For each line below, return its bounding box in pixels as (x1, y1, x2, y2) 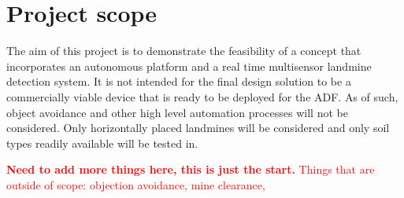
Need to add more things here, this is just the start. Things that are (6, 161, 375, 178)
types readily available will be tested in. (6, 134, 198, 151)
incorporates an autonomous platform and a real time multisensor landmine (6, 57, 372, 74)
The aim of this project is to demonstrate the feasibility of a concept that (6, 42, 361, 59)
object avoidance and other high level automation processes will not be (6, 104, 348, 120)
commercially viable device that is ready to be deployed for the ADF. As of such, (6, 88, 398, 104)
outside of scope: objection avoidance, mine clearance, (6, 176, 265, 192)
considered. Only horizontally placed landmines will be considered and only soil (6, 119, 390, 136)
